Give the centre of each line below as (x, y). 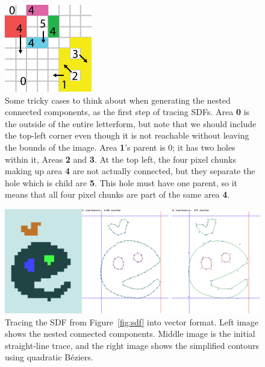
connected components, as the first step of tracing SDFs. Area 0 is (127, 112)
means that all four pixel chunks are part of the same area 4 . (117, 194)
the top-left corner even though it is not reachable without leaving (127, 135)
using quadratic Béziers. (49, 357)
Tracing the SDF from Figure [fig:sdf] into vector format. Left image (132, 322)
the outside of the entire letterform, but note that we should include (131, 123)
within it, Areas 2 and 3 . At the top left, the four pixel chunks (120, 159)
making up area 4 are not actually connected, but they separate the (130, 171)
